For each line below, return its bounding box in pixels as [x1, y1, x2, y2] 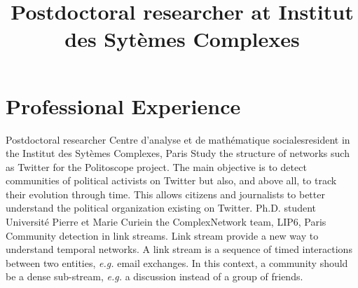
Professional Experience [6, 91, 241, 120]
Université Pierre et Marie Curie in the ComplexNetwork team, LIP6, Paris [6, 214, 326, 229]
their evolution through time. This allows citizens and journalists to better [6, 186, 325, 201]
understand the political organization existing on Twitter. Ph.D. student [6, 200, 316, 215]
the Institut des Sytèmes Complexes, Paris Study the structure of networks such [6, 146, 350, 160]
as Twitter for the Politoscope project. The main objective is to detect [6, 159, 307, 174]
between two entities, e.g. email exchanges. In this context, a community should [6, 255, 348, 270]
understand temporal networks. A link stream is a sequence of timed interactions [6, 242, 352, 256]
